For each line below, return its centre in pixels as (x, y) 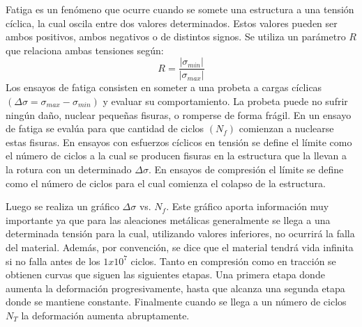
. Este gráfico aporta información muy (248, 206)
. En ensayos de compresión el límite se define (246, 169)
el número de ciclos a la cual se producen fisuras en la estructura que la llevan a (176, 155)
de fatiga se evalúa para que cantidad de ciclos (105, 128)
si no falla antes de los (53, 261)
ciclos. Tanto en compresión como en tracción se (233, 261)
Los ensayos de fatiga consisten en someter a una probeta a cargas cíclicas (164, 87)
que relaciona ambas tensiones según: (85, 50)
